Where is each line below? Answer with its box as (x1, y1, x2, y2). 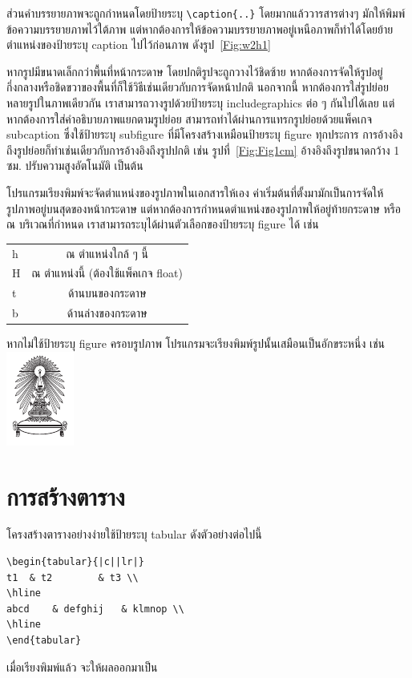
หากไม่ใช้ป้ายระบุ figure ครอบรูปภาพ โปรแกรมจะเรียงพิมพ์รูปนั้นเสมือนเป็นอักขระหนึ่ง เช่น (6, 335, 385, 352)
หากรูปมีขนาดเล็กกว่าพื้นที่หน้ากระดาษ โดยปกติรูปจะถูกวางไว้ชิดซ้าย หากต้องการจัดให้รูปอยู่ (6, 63, 383, 79)
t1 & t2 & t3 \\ (6, 571, 139, 583)
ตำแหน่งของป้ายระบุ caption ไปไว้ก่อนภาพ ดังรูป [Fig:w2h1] (6, 36, 271, 53)
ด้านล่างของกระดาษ (67, 305, 147, 321)
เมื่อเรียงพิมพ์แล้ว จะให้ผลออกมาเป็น (6, 658, 158, 675)
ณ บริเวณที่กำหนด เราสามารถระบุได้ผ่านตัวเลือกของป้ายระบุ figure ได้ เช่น (6, 216, 319, 232)
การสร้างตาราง (6, 479, 125, 512)
